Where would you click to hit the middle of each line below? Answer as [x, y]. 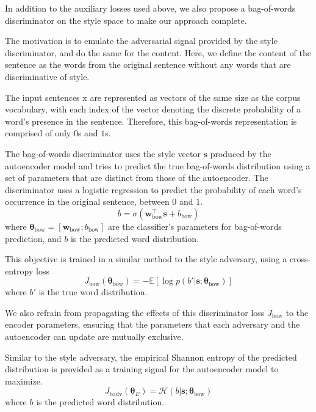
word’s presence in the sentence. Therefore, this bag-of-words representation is [151, 121]
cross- [300, 259]
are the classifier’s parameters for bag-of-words [195, 226]
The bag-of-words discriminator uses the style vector [103, 153]
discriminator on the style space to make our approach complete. [126, 20]
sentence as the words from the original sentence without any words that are [148, 64]
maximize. [24, 381]
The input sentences [42, 97]
